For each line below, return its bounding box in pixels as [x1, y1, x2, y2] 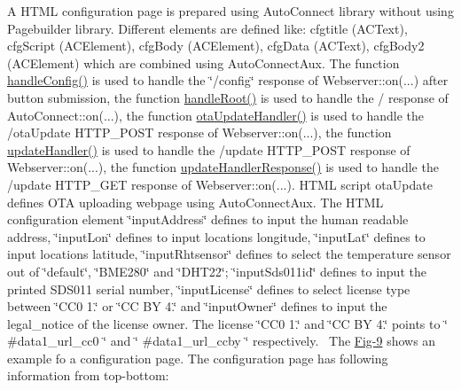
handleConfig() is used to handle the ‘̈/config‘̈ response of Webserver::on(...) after [7, 71, 449, 90]
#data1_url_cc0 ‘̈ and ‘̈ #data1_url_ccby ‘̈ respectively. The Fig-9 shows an [7, 331, 436, 350]
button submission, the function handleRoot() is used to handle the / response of [7, 88, 449, 106]
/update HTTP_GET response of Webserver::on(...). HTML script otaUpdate [7, 175, 433, 193]
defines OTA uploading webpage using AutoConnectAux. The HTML [7, 192, 384, 211]
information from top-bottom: [7, 366, 169, 385]
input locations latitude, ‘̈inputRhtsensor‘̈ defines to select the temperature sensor [7, 245, 451, 263]
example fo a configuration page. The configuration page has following [7, 348, 388, 367]
